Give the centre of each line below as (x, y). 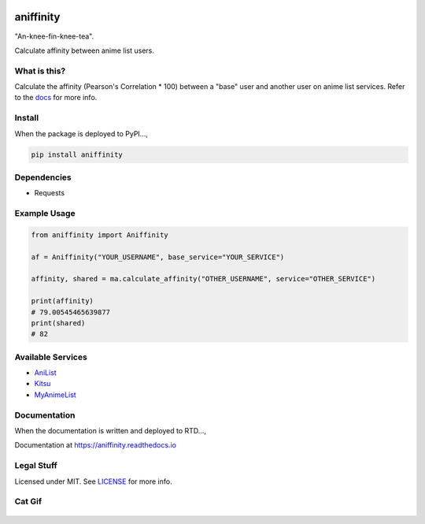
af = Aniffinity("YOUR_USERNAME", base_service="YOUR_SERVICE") (158, 257)
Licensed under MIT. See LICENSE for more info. (93, 481)
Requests (50, 193)
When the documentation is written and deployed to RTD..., (110, 431)
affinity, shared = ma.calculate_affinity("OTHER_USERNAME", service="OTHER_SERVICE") (203, 279)
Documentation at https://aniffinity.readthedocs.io (96, 445)
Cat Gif (28, 502)
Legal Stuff (36, 466)
